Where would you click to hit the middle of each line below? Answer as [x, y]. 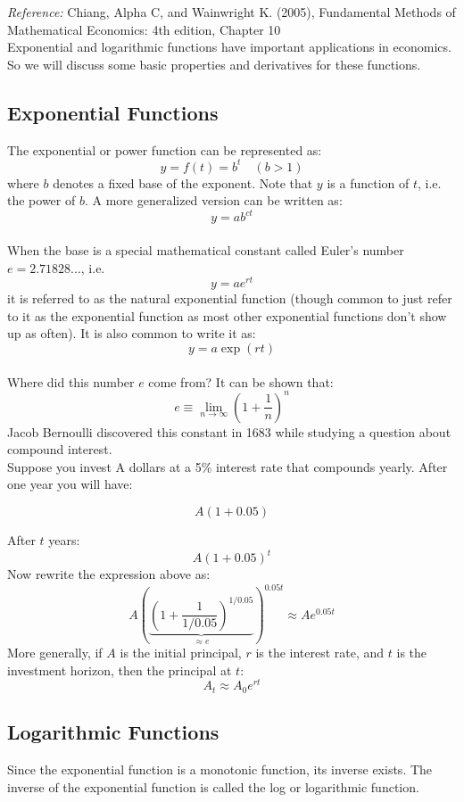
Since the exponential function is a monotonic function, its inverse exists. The [220, 769]
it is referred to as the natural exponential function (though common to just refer [230, 298]
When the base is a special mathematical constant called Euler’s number [206, 249]
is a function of [368, 182]
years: [64, 540]
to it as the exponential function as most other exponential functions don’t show [227, 315]
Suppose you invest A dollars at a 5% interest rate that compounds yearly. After [228, 466]
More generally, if [55, 653]
